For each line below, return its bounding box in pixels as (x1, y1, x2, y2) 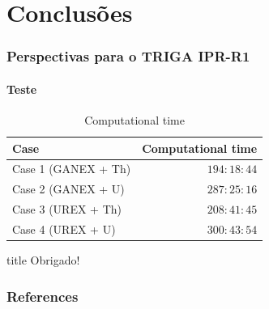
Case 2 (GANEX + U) (12, 180, 125, 197)
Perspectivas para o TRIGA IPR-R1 (6, 46, 250, 66)
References (6, 286, 79, 306)
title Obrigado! (6, 252, 80, 269)
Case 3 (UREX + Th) (12, 201, 122, 218)
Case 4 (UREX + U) (12, 220, 116, 237)
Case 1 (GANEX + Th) (12, 160, 131, 177)
